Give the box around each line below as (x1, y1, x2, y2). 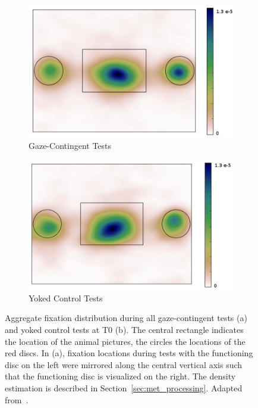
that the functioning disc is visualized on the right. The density (5, 370, 236, 382)
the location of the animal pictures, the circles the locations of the (5, 335, 246, 347)
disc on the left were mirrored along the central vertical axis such (5, 358, 243, 370)
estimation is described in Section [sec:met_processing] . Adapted (5, 381, 243, 394)
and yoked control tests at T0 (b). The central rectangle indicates (5, 323, 244, 335)
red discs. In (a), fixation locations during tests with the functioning (5, 347, 253, 359)
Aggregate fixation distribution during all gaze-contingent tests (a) (5, 312, 247, 324)
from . (5, 393, 29, 406)
